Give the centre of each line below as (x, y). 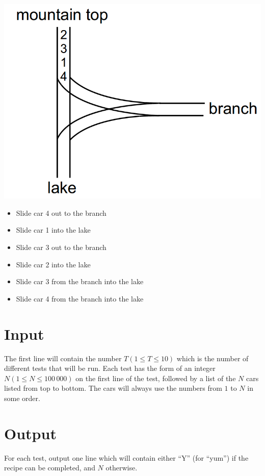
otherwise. (122, 468)
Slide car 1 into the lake (53, 230)
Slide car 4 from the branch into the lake (80, 298)
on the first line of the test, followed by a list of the (156, 378)
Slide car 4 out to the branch (61, 212)
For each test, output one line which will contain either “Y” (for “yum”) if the (126, 457)
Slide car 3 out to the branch (61, 247)
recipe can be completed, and (50, 468)
